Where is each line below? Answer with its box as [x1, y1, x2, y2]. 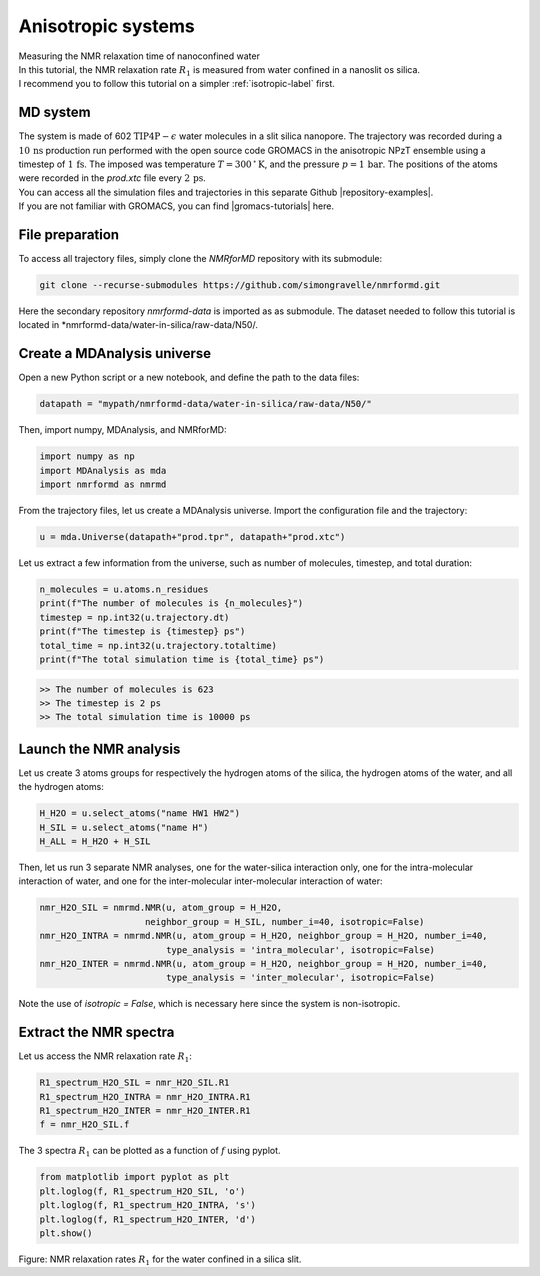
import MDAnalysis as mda [39, 465, 167, 476]
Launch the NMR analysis [18, 740, 181, 757]
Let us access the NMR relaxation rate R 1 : [18, 1050, 192, 1064]
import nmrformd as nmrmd [39, 479, 167, 490]
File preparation [18, 226, 120, 243]
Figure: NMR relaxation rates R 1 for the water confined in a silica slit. [18, 1253, 302, 1267]
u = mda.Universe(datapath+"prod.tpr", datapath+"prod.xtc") [39, 531, 346, 543]
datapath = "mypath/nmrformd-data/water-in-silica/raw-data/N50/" [39, 398, 372, 410]
